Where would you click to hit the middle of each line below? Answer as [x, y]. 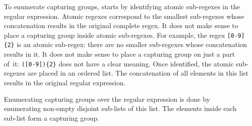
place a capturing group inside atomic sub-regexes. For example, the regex [115, 35]
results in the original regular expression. [65, 82]
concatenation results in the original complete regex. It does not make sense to [121, 25]
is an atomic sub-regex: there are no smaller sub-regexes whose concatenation [132, 44]
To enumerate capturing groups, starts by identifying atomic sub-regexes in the [122, 6]
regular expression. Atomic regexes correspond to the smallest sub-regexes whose [124, 16]
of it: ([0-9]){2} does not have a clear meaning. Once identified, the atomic [119, 63]
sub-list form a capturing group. [52, 118]
